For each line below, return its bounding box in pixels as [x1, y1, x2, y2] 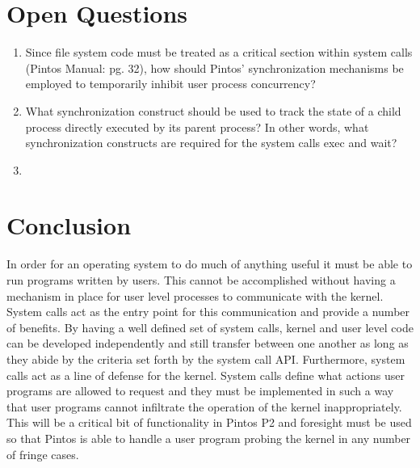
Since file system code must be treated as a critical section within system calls [25, 44, 413, 61]
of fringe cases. [6, 445, 79, 462]
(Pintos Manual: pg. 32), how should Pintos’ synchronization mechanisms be [25, 59, 404, 76]
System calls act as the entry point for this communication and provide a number [6, 303, 410, 320]
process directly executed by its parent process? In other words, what [25, 118, 369, 135]
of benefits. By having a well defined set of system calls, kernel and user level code [6, 318, 414, 335]
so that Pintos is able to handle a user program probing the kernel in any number [6, 429, 411, 446]
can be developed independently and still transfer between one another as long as [6, 335, 409, 352]
